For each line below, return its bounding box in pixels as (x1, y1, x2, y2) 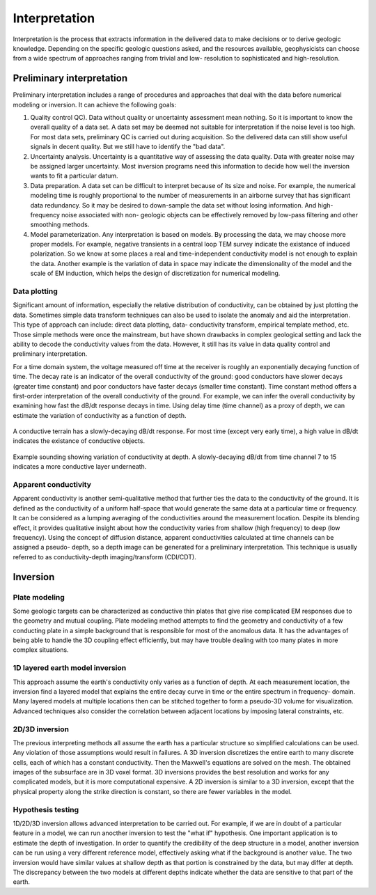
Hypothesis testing (13, 804, 79, 814)
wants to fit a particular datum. (30, 171, 118, 180)
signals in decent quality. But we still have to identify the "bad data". (30, 143, 226, 151)
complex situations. (13, 646, 69, 654)
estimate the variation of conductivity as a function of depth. (13, 411, 187, 419)
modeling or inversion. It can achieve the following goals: (13, 100, 177, 109)
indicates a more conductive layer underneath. (13, 462, 147, 471)
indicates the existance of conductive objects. (13, 437, 146, 445)
